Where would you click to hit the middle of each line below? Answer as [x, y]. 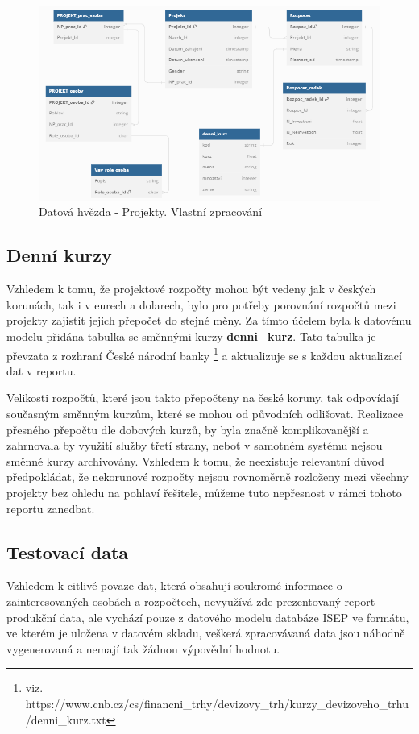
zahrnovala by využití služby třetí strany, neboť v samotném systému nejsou [195, 445]
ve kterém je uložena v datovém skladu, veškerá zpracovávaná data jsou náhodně [206, 633]
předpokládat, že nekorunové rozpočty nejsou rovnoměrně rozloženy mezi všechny [207, 477]
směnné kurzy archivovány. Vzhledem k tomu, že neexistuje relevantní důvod [195, 460]
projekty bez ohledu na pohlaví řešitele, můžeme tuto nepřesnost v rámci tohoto [204, 492]
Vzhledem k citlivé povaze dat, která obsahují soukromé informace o [174, 585]
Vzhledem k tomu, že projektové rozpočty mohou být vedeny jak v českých [191, 289]
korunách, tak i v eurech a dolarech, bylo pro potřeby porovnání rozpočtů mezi [201, 304]
